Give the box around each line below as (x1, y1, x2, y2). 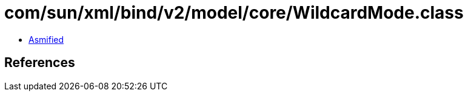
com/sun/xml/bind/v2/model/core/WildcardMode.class (4, 2, 464, 23)
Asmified (28, 34, 64, 45)
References (4, 55, 75, 71)
